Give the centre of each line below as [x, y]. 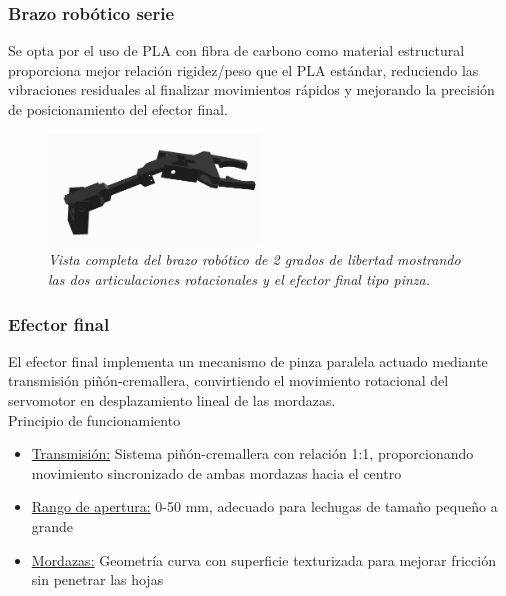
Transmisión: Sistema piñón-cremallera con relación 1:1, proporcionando [252, 453]
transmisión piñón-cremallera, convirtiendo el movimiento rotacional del [228, 380]
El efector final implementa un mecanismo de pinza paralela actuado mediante [248, 360]
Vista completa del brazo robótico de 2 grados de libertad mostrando [254, 259]
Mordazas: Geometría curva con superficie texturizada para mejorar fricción [263, 559]
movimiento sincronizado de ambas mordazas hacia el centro [216, 472]
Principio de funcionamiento [94, 419]
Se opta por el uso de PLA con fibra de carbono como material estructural [236, 50]
